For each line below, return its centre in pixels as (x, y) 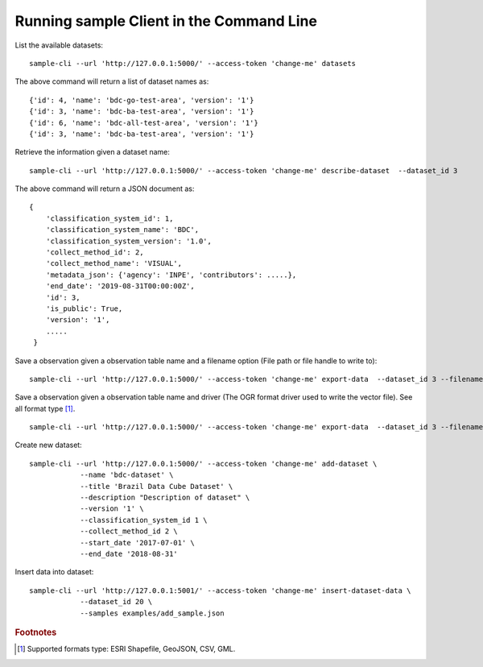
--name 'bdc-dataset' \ (127, 475)
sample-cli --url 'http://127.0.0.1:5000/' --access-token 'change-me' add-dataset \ (203, 464)
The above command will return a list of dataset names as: (112, 81)
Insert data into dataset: (54, 572)
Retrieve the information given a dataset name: (93, 152)
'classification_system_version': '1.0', (129, 241)
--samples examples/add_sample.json (152, 613)
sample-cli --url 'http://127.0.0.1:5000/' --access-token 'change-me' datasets (193, 63)
